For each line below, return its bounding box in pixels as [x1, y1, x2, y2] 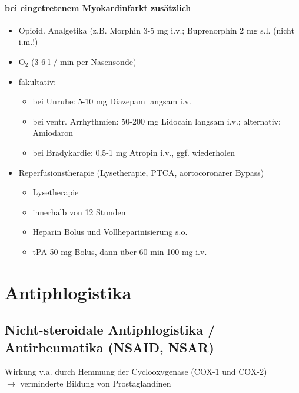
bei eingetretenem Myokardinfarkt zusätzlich [5, 1, 191, 14]
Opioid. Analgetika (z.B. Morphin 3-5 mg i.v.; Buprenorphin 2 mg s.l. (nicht [18, 24, 294, 36]
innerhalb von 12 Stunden [32, 205, 126, 218]
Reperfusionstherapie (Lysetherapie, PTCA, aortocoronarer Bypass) [18, 166, 264, 178]
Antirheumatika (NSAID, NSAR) [5, 338, 214, 356]
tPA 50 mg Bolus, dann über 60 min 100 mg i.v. [32, 245, 207, 257]
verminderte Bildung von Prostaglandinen [20, 377, 171, 389]
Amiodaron [32, 126, 74, 139]
